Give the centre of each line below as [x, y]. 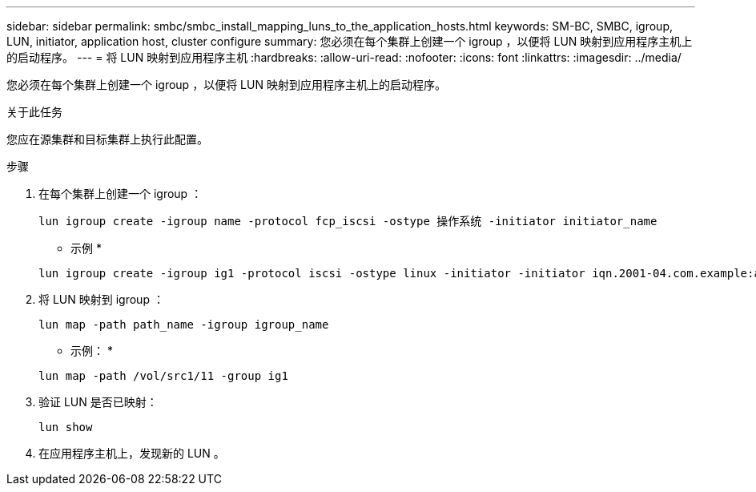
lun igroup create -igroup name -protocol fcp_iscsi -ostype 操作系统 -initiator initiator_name [348, 221]
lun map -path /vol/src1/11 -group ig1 [163, 376]
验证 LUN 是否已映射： [98, 402]
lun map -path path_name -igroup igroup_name [184, 325]
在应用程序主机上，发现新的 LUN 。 [132, 453]
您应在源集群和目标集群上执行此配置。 [107, 139]
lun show [66, 427]
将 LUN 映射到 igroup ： [101, 299]
